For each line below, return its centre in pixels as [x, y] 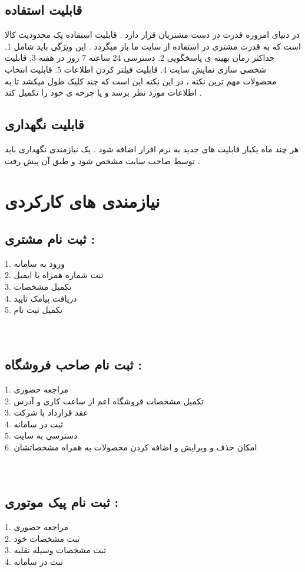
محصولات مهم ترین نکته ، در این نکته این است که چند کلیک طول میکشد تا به [141, 81]
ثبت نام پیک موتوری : [62, 502]
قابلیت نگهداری [44, 124]
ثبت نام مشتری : [50, 238]
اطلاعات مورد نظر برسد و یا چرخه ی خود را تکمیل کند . [103, 92]
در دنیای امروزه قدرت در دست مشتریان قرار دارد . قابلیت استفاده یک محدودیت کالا [152, 35]
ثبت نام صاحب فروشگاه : [74, 365]
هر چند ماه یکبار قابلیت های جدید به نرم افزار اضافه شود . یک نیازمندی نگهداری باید [152, 148]
